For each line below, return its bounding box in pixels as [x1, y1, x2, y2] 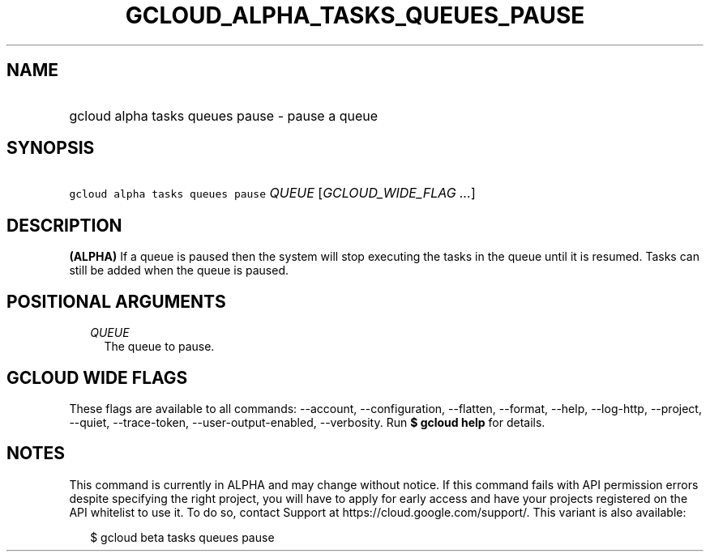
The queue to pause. [104, 339, 215, 354]
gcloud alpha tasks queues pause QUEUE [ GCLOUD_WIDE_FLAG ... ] [69, 185, 476, 202]
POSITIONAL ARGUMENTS [6, 291, 226, 312]
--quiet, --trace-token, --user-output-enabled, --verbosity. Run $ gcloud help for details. [69, 415, 545, 429]
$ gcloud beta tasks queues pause [90, 530, 275, 544]
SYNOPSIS [6, 138, 95, 159]
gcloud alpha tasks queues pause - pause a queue [69, 107, 379, 124]
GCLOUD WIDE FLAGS [6, 367, 188, 388]
